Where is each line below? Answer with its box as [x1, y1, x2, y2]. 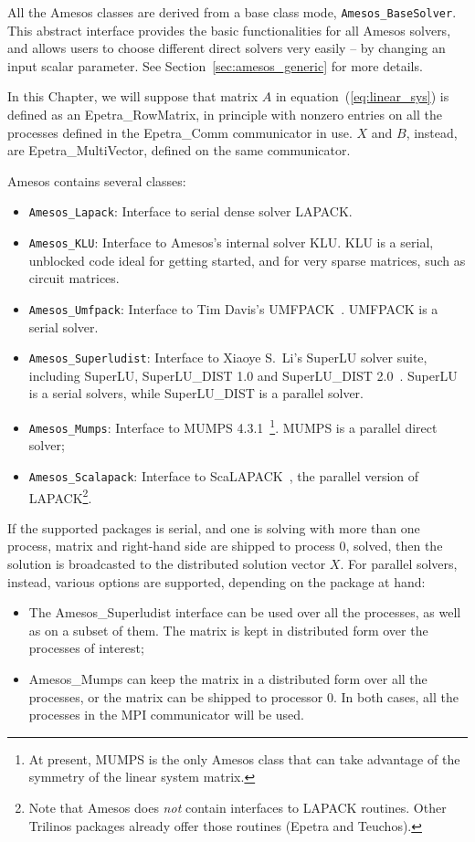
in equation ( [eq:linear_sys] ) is [275, 87, 449, 106]
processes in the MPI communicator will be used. [28, 705, 304, 724]
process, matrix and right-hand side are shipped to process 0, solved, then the [7, 536, 443, 555]
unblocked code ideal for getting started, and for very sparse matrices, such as [28, 250, 466, 269]
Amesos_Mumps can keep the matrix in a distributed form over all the [28, 668, 427, 688]
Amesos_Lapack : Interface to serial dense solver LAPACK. [28, 202, 353, 221]
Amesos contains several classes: [7, 171, 186, 190]
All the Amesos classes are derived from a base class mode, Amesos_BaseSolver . [7, 3, 457, 21]
